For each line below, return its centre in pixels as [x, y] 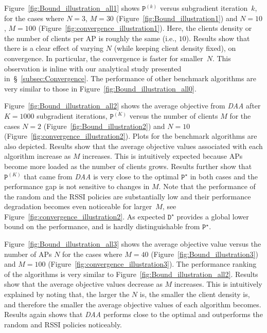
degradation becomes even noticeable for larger [78, 206]
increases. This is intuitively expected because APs [163, 156]
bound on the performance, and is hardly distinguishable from [102, 226]
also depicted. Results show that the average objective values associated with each [133, 146]
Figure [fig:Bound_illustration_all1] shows [72, 8]
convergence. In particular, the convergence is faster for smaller [104, 58]
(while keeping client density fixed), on [175, 48]
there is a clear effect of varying [54, 48]
